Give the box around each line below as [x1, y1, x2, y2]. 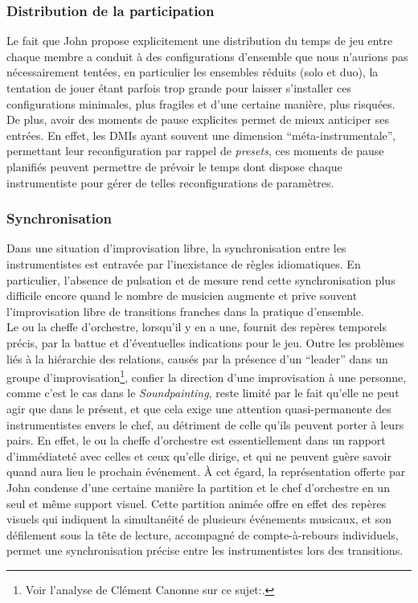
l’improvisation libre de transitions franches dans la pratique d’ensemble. [6, 302, 364, 319]
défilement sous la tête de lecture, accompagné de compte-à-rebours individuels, [6, 526, 399, 543]
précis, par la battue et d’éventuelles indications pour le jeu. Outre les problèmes [6, 334, 404, 351]
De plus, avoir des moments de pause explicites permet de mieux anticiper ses [6, 111, 389, 128]
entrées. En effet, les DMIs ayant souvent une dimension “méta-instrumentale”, [6, 126, 396, 143]
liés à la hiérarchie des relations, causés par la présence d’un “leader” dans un [6, 350, 388, 367]
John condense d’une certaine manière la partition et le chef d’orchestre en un [6, 478, 390, 495]
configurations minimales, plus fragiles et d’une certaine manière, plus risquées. [6, 95, 395, 112]
